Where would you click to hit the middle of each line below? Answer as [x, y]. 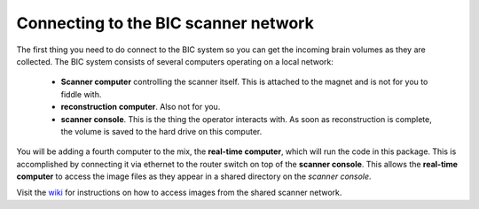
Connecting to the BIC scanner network [165, 23]
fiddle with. [81, 94]
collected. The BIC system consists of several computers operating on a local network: [175, 61]
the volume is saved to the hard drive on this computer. [161, 131]
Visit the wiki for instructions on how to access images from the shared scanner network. [179, 193]
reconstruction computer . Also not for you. [141, 107]
